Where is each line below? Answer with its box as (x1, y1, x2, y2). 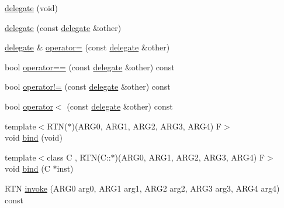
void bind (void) (5, 131, 63, 144)
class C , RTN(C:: (47, 151, 111, 163)
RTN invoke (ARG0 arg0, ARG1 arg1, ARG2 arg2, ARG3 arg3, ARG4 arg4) (5, 182, 280, 194)
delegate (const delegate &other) (5, 21, 122, 33)
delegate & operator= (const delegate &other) (5, 41, 170, 53)
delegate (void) (5, 2, 58, 13)
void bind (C (5, 162, 50, 175)
